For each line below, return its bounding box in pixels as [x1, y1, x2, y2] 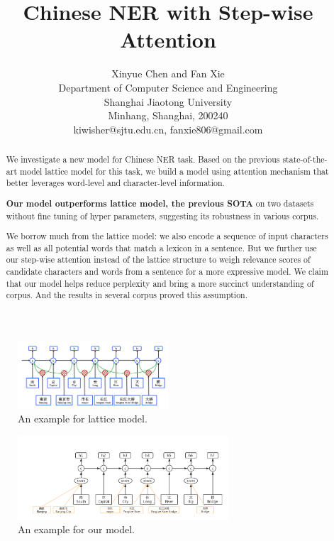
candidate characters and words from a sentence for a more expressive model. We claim [6, 266, 328, 278]
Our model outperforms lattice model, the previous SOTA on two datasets [6, 197, 314, 209]
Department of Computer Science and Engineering [58, 80, 278, 94]
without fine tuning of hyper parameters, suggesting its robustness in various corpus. [6, 209, 319, 222]
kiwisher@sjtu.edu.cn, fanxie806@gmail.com [73, 121, 263, 136]
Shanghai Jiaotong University [104, 94, 233, 109]
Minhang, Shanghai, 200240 [108, 108, 228, 123]
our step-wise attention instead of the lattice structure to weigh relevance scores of [6, 253, 311, 266]
